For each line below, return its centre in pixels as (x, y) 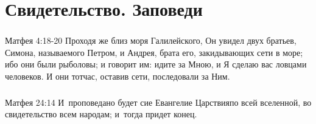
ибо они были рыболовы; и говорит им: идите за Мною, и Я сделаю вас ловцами (156, 64)
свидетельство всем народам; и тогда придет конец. (101, 114)
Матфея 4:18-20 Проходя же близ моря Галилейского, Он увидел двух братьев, (151, 40)
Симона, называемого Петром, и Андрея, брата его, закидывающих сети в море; (154, 52)
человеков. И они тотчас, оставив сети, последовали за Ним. (118, 76)
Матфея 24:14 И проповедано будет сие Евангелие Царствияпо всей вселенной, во (158, 102)
